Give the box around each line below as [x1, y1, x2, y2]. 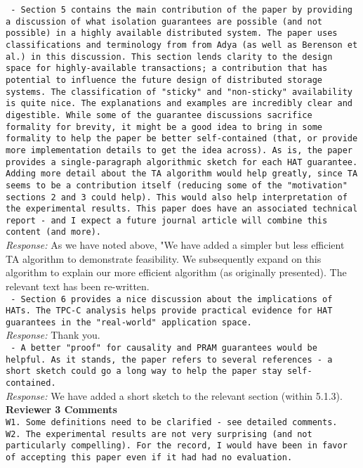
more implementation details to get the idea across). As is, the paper [6, 145, 352, 155]
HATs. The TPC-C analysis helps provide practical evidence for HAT [6, 306, 333, 316]
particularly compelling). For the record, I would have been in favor [6, 441, 348, 451]
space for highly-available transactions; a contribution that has [6, 63, 328, 74]
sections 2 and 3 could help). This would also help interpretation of [6, 192, 348, 202]
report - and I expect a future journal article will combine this [6, 215, 328, 226]
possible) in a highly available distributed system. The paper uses [6, 28, 338, 39]
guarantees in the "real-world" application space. [6, 317, 252, 327]
